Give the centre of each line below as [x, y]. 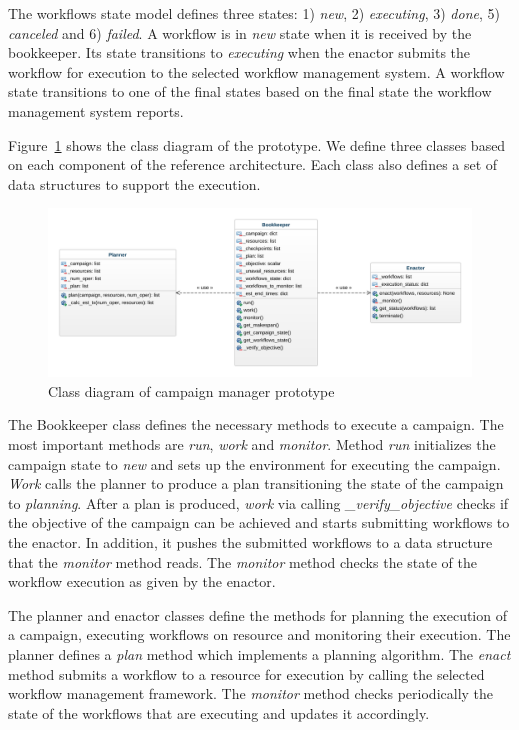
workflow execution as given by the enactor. [142, 581]
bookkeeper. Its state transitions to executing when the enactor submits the [239, 52]
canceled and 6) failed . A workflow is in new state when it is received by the [240, 32]
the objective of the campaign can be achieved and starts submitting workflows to [259, 522]
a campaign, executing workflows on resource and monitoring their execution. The [259, 634]
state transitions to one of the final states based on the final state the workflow [250, 91]
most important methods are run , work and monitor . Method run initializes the [252, 444]
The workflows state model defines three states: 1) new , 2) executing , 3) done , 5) [254, 13]
